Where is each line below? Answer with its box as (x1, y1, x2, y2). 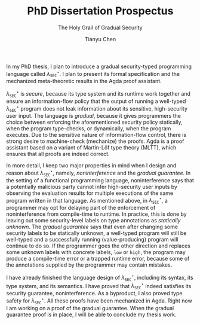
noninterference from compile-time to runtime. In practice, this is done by (6, 210, 187, 218)
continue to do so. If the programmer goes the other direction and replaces (6, 242, 191, 249)
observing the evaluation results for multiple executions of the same (6, 189, 174, 197)
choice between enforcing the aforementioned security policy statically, (6, 118, 183, 126)
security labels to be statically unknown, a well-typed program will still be (6, 230, 187, 237)
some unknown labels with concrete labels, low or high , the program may (6, 249, 186, 256)
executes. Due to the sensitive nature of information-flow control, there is (6, 132, 187, 139)
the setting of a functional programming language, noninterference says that (6, 176, 194, 184)
